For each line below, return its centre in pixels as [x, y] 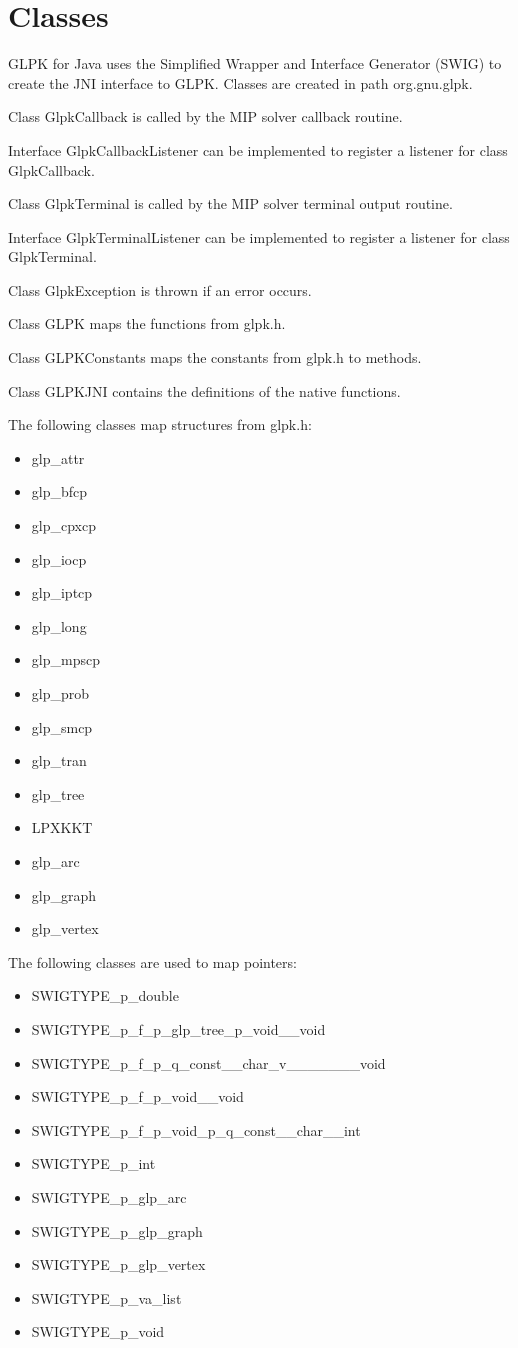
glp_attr [58, 457]
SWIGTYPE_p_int [93, 1163]
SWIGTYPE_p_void [98, 1331]
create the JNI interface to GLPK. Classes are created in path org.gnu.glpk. [240, 82]
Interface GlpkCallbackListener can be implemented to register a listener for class [258, 149]
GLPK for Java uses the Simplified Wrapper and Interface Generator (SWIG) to [255, 63]
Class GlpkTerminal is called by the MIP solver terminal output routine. [230, 203]
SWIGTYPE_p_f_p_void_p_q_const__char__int [196, 1129]
